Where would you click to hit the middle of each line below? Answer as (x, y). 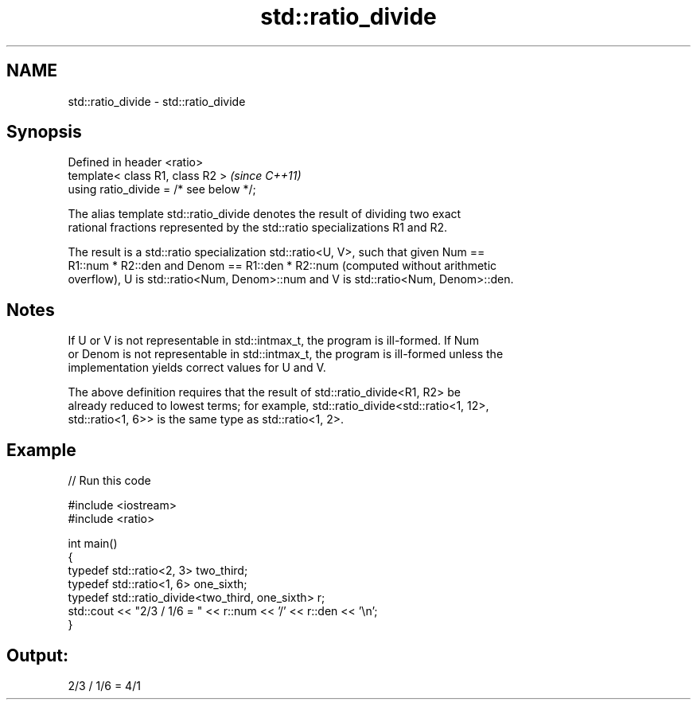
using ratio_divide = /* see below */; (162, 189)
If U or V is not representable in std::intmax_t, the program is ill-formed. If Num (273, 341)
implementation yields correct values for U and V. (197, 368)
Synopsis (44, 132)
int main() (93, 544)
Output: (37, 655)
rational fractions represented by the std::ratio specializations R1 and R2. (258, 228)
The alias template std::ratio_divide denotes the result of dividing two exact (265, 214)
